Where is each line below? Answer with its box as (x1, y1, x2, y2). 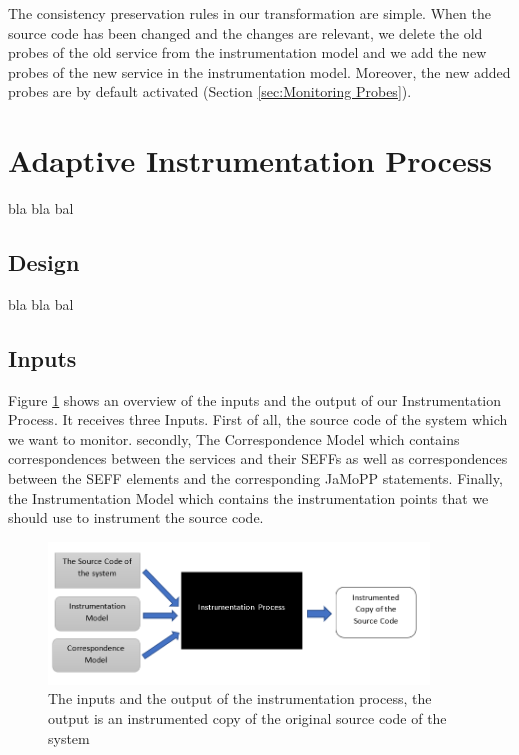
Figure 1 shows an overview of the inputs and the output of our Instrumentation (8, 389, 502, 410)
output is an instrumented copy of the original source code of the (48, 707, 447, 728)
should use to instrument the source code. (8, 507, 264, 528)
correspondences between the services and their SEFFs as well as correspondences (8, 448, 508, 469)
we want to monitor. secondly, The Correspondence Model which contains (8, 428, 460, 449)
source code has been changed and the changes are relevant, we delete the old (8, 22, 483, 43)
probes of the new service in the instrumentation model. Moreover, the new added (8, 61, 511, 82)
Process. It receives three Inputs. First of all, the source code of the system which (8, 409, 508, 430)
